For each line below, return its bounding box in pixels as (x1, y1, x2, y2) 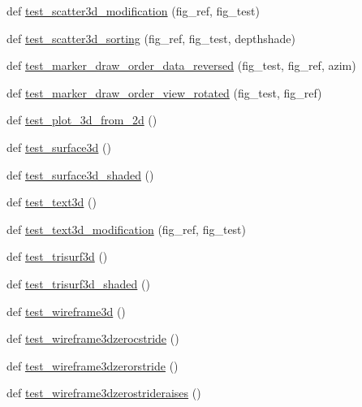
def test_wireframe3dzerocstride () (6, 330, 179, 347)
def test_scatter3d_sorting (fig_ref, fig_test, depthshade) (6, 29, 295, 46)
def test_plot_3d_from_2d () (6, 111, 157, 128)
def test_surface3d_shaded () (6, 166, 154, 183)
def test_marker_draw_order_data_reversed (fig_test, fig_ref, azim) (6, 57, 356, 74)
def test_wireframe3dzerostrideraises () (6, 384, 201, 401)
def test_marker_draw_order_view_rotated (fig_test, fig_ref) (6, 84, 322, 101)
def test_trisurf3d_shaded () (6, 275, 150, 292)
